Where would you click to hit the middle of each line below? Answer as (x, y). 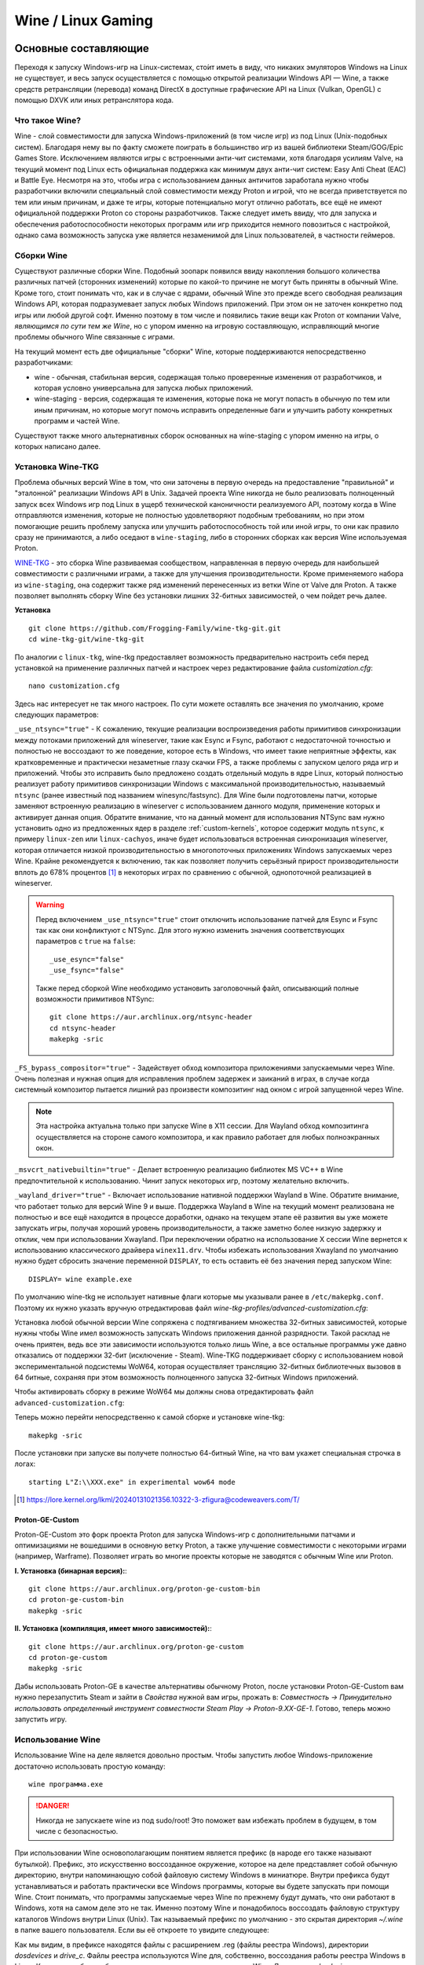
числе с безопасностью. (77, 1831)
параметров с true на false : (86, 941)
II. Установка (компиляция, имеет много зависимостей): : (113, 1629)
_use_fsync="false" (87, 970)
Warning (50, 905)
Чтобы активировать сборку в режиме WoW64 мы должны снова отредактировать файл (164, 1392)
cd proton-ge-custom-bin (76, 1600)
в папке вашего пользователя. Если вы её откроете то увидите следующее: (142, 1930)
